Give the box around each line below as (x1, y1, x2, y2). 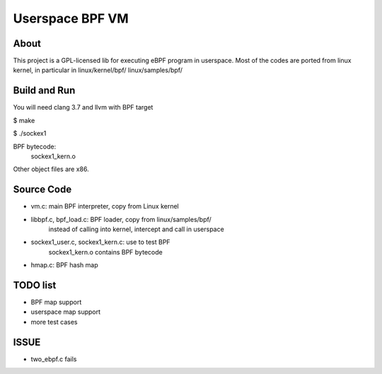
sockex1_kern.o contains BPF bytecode (48, 247, 163, 256)
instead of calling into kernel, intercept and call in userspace (48, 225, 224, 233)
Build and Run (13, 85, 76, 97)
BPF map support (30, 298, 82, 307)
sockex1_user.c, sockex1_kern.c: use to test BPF (30, 238, 170, 247)
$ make (13, 116, 35, 124)
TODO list (13, 279, 57, 291)
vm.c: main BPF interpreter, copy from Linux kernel (30, 202, 180, 211)
